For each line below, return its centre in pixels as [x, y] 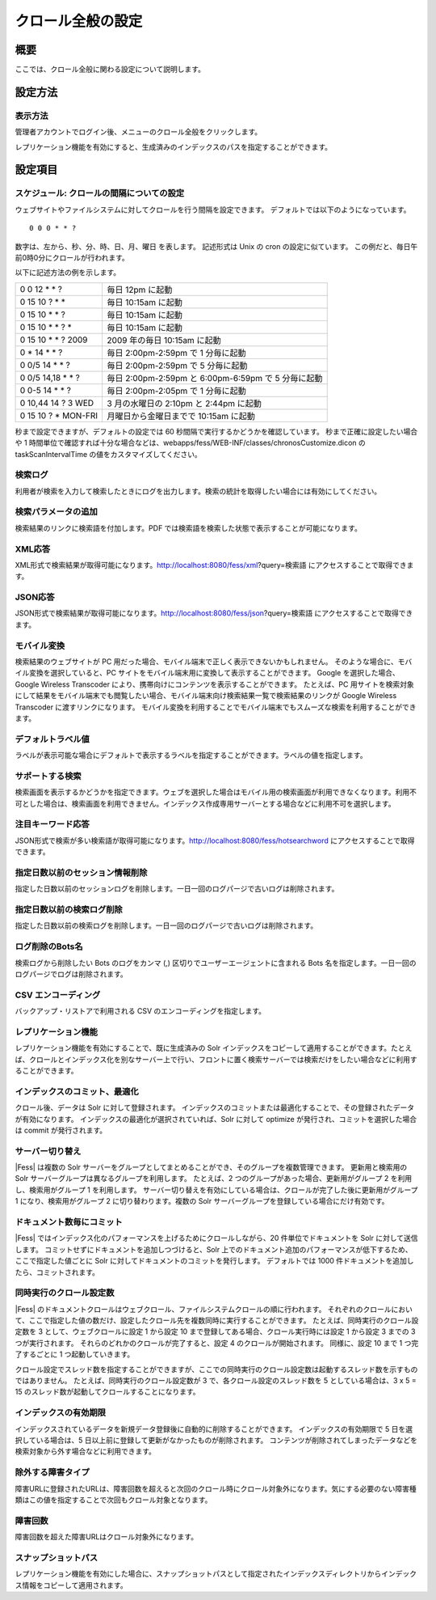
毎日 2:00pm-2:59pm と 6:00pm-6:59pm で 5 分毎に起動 [215, 378]
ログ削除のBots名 [49, 946]
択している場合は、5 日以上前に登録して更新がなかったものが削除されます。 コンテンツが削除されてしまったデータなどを [216, 1440]
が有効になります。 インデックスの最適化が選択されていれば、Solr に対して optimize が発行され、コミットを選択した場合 [216, 1119]
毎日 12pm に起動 [140, 290]
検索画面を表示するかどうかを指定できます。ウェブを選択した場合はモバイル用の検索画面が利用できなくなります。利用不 [216, 792]
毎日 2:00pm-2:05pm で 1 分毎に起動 [176, 391]
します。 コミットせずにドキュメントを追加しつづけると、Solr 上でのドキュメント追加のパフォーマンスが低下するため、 [214, 1249]
